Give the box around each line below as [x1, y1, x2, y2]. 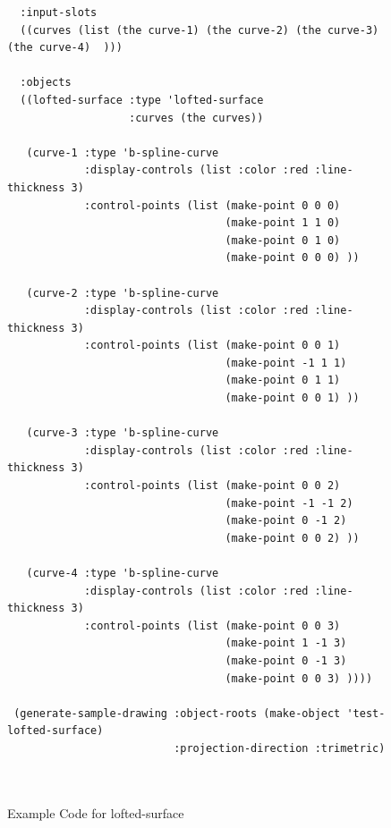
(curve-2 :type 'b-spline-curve [26, 286, 219, 300]
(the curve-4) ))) [7, 41, 123, 55]
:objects [20, 76, 72, 89]
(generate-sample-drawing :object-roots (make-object [13, 706, 341, 720]
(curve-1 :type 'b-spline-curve [26, 146, 219, 159]
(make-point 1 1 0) [225, 216, 341, 230]
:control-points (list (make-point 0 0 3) [83, 619, 341, 632]
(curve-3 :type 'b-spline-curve [26, 427, 219, 440]
